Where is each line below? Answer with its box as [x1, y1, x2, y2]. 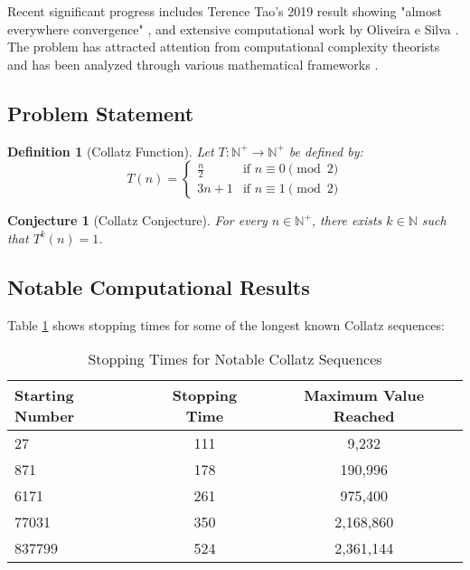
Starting [14, 385, 74, 406]
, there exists [311, 211, 382, 230]
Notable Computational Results [7, 272, 310, 300]
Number [14, 405, 75, 427]
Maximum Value [304, 385, 425, 406]
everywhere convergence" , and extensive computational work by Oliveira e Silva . [7, 19, 459, 38]
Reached [333, 405, 395, 427]
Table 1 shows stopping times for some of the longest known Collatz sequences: [7, 315, 445, 334]
